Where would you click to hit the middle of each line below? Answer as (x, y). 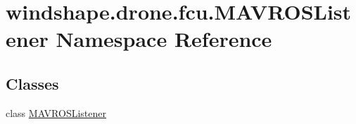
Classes (32, 83)
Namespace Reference (164, 39)
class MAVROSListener (56, 112)
